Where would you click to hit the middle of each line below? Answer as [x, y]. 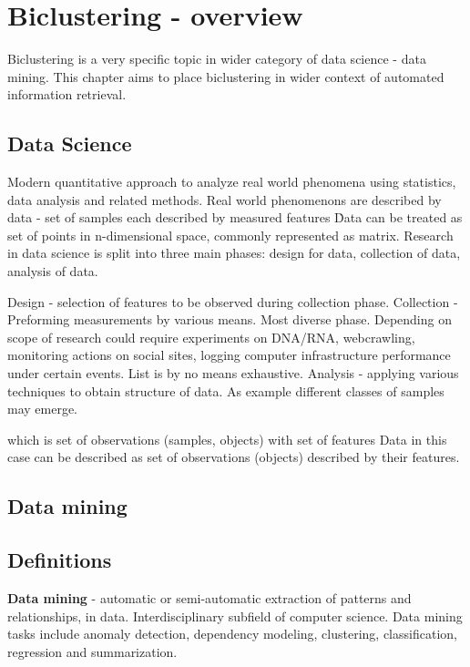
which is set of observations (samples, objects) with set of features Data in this [227, 439]
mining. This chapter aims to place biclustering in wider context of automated [226, 76]
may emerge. [43, 409]
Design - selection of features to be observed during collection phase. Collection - [233, 301]
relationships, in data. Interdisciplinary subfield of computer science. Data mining [235, 616]
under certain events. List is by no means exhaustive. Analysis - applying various [233, 373]
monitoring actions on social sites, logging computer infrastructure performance [229, 355]
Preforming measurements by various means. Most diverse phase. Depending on [230, 319]
